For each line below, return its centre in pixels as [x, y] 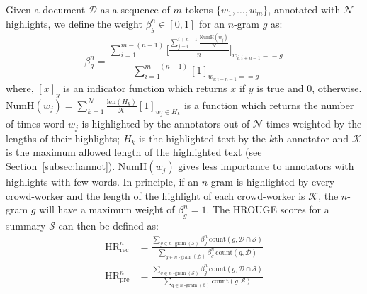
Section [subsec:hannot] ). [61, 166]
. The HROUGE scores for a [268, 209]
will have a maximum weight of [107, 209]
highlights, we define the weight [74, 23]
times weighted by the [314, 124]
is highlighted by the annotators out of [166, 124]
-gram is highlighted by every [271, 182]
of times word [35, 124]
